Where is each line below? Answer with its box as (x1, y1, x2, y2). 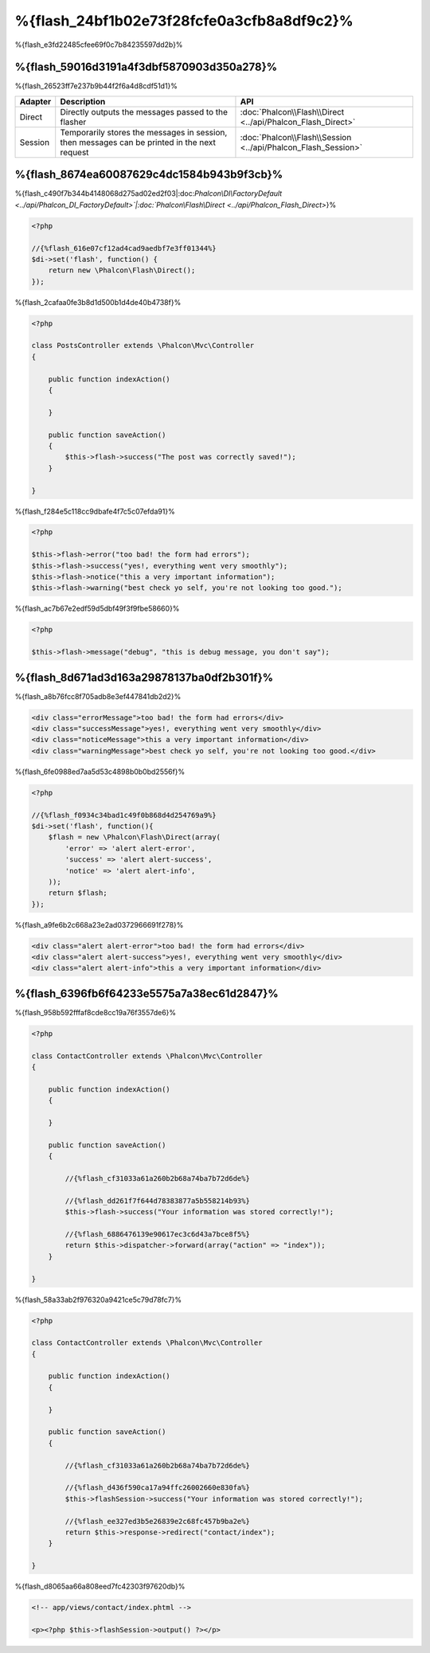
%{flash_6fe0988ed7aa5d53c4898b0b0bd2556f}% (14, 767, 186, 776)
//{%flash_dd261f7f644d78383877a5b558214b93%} (64, 1196, 250, 1206)
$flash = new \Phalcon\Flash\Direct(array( (48, 833, 221, 842)
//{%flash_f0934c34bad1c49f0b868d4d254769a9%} (31, 811, 217, 819)
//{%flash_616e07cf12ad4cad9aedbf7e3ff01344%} (31, 244, 217, 252)
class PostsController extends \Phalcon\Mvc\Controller (31, 341, 255, 350)
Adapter (19, 96, 52, 107)
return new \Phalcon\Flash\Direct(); (48, 266, 196, 275)
